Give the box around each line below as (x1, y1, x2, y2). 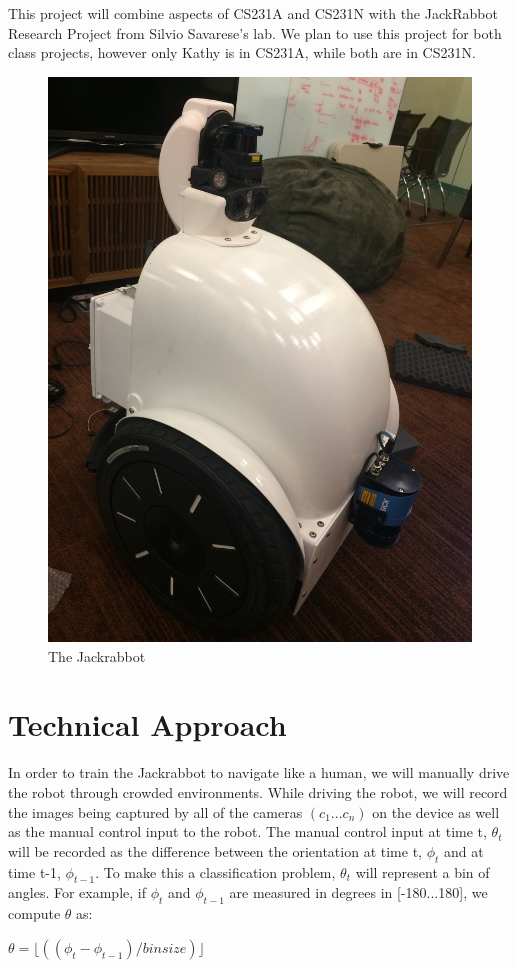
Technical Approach (8, 704, 287, 745)
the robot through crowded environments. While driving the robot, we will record (8, 782, 508, 803)
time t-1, (8, 861, 61, 882)
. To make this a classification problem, (95, 861, 336, 882)
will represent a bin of (355, 861, 490, 882)
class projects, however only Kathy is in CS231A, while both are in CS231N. (8, 42, 476, 63)
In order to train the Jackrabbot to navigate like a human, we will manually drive (8, 762, 510, 783)
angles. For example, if (8, 882, 146, 903)
